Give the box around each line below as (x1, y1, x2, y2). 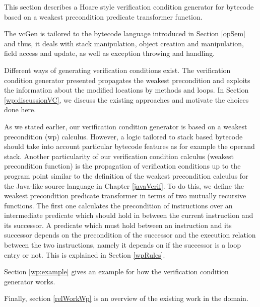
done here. (4, 104, 36, 115)
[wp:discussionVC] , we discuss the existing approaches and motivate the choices (4, 94, 249, 105)
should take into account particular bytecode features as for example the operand (4, 141, 255, 151)
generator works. (4, 276, 55, 286)
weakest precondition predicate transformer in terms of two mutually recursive (4, 190, 246, 201)
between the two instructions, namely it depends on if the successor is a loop (4, 240, 241, 250)
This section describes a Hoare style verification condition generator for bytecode (4, 2, 254, 12)
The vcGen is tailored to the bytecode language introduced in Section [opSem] (4, 28, 245, 39)
